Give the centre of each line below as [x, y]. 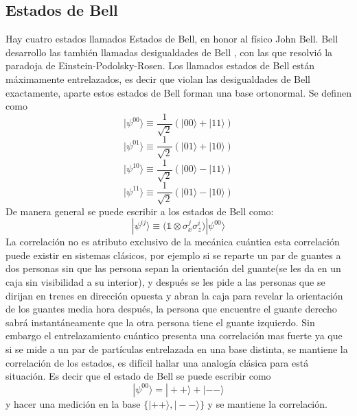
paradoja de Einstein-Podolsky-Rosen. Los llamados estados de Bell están [160, 65]
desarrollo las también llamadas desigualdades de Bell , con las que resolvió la [169, 52]
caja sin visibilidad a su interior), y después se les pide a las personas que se [165, 281]
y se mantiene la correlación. [267, 403]
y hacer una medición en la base [73, 403]
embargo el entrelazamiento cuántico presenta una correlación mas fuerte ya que [174, 335]
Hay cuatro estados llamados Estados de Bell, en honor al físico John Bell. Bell [172, 39]
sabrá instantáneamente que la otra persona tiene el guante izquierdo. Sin [160, 322]
